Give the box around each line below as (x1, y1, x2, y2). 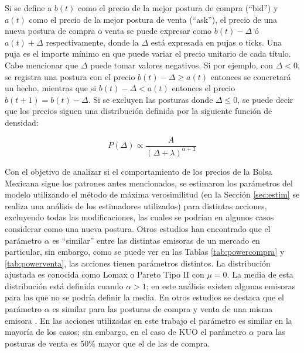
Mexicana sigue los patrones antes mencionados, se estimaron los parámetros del (5, 176, 293, 189)
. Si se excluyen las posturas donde (88, 93, 213, 105)
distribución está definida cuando (5, 279, 124, 292)
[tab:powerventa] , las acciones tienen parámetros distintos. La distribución (5, 257, 271, 269)
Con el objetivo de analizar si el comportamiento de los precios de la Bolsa (5, 165, 272, 177)
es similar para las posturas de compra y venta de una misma (52, 303, 273, 315)
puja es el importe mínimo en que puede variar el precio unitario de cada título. (5, 47, 291, 60)
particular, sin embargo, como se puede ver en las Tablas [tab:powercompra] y (5, 245, 285, 258)
